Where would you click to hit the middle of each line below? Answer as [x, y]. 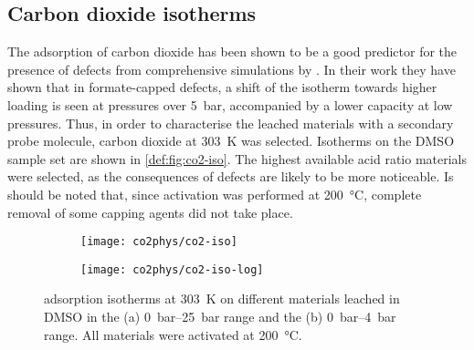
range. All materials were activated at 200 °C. [173, 334]
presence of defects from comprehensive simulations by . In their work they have [232, 69]
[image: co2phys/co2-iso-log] [172, 269]
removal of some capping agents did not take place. [150, 212]
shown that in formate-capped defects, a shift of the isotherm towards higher [222, 87]
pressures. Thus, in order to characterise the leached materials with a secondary [231, 123]
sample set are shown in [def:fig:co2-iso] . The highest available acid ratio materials [237, 158]
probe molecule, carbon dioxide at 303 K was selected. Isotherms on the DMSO [231, 141]
